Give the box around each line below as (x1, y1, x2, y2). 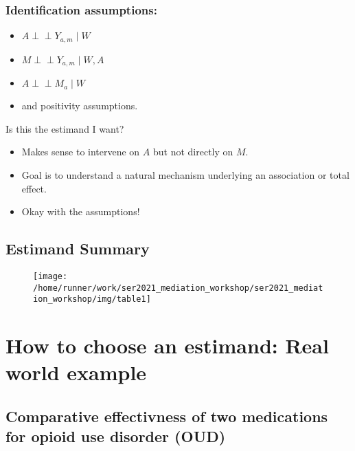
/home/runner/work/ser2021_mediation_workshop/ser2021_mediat (33, 283, 323, 293)
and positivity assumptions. (21, 98, 138, 113)
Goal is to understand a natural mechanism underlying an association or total (21, 167, 350, 181)
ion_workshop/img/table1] (33, 294, 151, 305)
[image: (33, 271, 68, 281)
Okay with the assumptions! (21, 204, 140, 219)
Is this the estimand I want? (5, 121, 124, 135)
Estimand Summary (5, 238, 150, 259)
